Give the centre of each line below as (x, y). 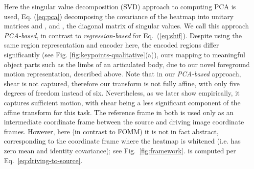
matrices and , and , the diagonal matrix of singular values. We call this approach (127, 26)
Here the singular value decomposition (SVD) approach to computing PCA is (120, 6)
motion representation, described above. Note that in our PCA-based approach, (123, 74)
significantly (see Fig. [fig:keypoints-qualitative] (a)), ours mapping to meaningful (125, 54)
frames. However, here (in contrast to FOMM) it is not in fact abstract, (111, 131)
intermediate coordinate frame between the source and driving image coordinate (124, 122)
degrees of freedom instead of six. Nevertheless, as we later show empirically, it (122, 93)
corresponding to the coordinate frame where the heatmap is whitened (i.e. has (122, 141)
